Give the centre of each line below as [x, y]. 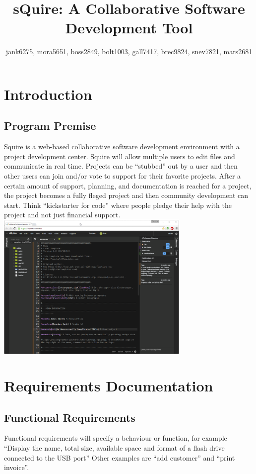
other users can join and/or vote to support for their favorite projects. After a [123, 176]
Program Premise [50, 126]
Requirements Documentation [109, 385]
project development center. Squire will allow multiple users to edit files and [120, 156]
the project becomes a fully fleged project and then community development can [126, 195]
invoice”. [17, 467]
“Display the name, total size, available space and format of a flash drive [114, 447]
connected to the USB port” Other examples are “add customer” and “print [120, 457]
